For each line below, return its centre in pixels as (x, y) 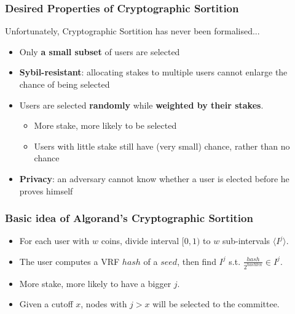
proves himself (46, 190)
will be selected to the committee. (216, 304)
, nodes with (104, 304)
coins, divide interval (140, 241)
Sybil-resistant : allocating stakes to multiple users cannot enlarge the (153, 72)
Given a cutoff (46, 304)
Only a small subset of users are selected (100, 51)
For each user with (54, 241)
